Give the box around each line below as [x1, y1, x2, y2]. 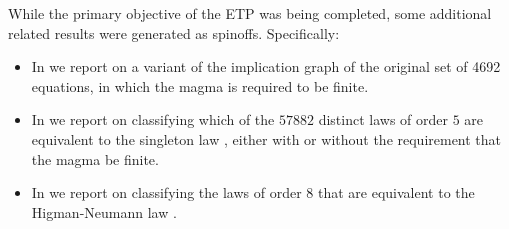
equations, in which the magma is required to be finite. [31, 75, 369, 96]
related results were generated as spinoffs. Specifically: [8, 22, 340, 43]
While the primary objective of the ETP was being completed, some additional [8, 3, 492, 23]
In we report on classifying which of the [31, 109, 275, 130]
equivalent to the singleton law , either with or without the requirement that [31, 128, 502, 149]
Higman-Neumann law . [31, 201, 177, 222]
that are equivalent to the [318, 182, 475, 203]
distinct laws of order [318, 109, 448, 130]
